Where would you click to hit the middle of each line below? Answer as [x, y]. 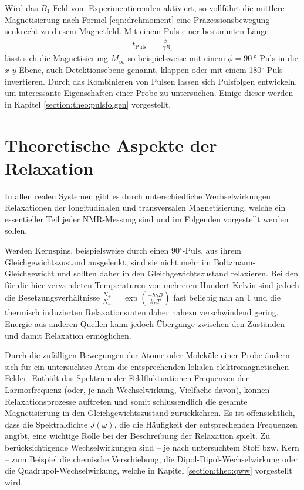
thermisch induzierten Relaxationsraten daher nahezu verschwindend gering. [142, 312]
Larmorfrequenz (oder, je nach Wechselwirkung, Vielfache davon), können [137, 389]
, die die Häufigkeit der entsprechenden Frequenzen [206, 424]
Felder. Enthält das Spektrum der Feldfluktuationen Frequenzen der [127, 378]
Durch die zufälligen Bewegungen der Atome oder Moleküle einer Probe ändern [147, 355]
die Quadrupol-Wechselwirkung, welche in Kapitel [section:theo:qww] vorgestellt [148, 470]
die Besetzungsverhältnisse [52, 297]
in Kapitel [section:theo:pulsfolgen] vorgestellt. [88, 104]
